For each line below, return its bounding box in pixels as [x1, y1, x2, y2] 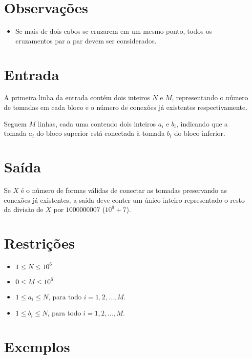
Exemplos [4, 337, 70, 357]
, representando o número [172, 92, 248, 103]
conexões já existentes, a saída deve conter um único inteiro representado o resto [4, 194, 245, 205]
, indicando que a [176, 118, 228, 128]
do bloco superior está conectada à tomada [36, 128, 165, 138]
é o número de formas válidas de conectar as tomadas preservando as [21, 185, 227, 195]
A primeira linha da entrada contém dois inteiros [4, 92, 150, 103]
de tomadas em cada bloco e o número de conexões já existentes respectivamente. [4, 102, 248, 112]
